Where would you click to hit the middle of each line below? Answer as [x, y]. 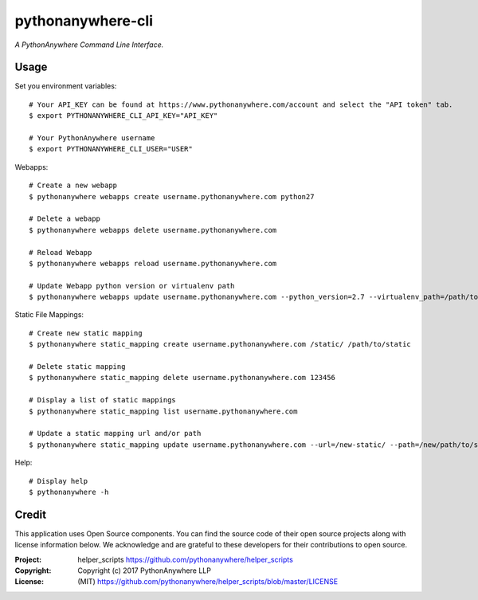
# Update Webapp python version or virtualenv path [132, 286]
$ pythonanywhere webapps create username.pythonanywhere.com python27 [172, 196]
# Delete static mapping [77, 367]
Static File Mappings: [49, 315]
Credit [31, 514]
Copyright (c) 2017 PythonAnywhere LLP [144, 571]
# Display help [59, 481]
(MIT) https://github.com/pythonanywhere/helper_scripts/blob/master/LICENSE [208, 582]
